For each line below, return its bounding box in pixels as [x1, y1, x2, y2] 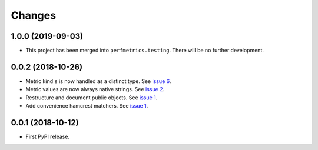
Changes [11, 9, 56, 22]
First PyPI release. [25, 133, 70, 141]
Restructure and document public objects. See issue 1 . [25, 94, 158, 101]
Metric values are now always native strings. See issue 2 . [25, 86, 165, 93]
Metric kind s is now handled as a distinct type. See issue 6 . [25, 77, 171, 85]
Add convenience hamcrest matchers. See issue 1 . [25, 102, 148, 109]
